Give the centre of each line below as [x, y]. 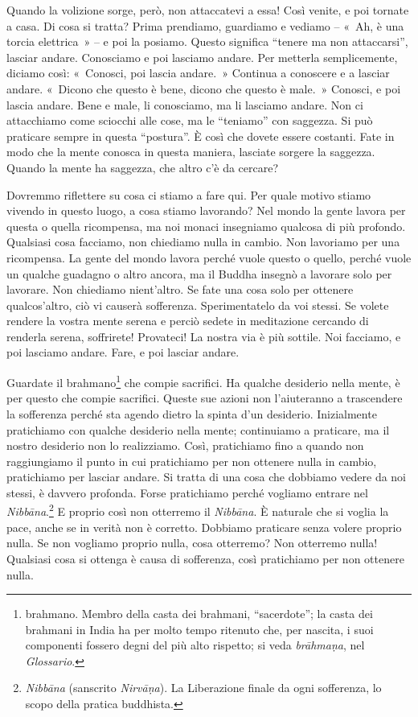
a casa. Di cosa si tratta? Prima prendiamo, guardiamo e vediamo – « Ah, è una [205, 25]
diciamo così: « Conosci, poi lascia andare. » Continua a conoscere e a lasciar [198, 73]
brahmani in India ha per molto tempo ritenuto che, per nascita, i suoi [199, 629]
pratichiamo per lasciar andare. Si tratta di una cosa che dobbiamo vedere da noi [207, 477]
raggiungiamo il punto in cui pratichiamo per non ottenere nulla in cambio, [192, 461]
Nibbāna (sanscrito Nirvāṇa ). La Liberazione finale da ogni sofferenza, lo [203, 688]
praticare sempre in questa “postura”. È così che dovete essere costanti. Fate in [201, 136]
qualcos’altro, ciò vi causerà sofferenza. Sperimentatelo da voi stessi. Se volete [198, 305]
